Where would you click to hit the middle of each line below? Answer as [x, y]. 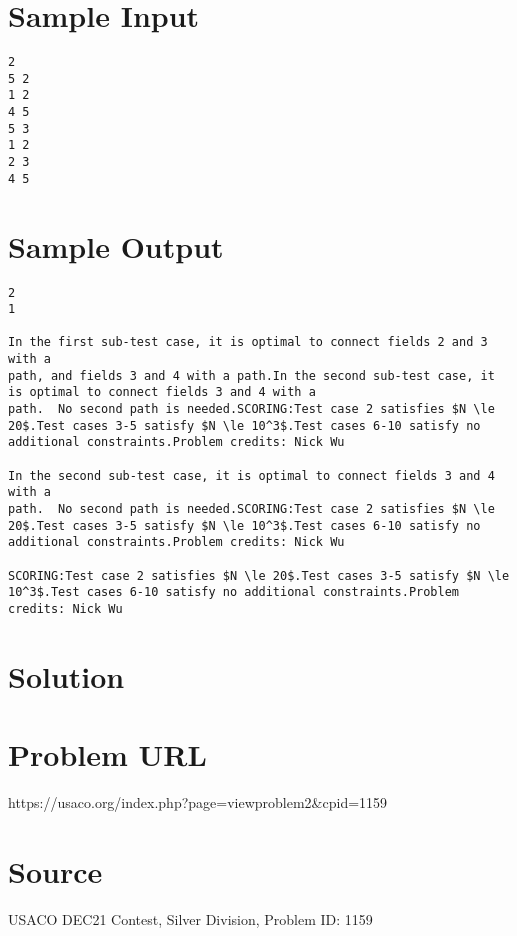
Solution [66, 675]
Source [55, 870]
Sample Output [116, 245]
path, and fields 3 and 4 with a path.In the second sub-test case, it [251, 375]
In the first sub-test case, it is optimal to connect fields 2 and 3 [248, 342]
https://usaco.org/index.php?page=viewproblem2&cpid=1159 [198, 802]
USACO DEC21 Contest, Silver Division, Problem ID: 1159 [190, 918]
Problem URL [107, 754]
